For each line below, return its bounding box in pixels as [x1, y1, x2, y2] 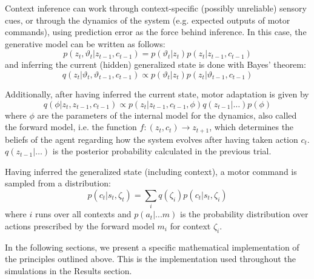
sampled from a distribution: [5, 177, 111, 189]
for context [170, 219, 211, 232]
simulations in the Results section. [5, 264, 132, 277]
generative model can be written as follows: [5, 37, 165, 50]
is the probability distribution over [180, 208, 309, 220]
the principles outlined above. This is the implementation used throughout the [5, 252, 296, 265]
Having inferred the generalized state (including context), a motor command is [5, 165, 297, 177]
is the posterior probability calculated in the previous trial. [52, 145, 272, 157]
